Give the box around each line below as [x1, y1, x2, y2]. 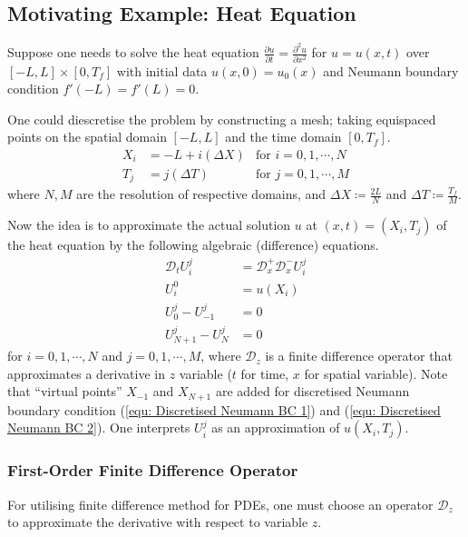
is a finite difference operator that [265, 346, 453, 365]
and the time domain [225, 127, 342, 146]
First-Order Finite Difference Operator [7, 459, 298, 482]
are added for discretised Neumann [215, 382, 410, 401]
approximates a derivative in [7, 363, 165, 383]
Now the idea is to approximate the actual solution [7, 215, 291, 234]
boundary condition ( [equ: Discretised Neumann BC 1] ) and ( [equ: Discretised [7, 400, 441, 419]
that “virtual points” [7, 382, 122, 401]
